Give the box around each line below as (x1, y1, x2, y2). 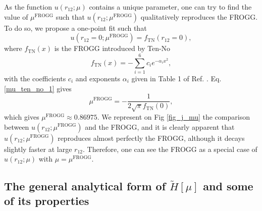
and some (203, 178, 253, 194)
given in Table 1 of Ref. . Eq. (131, 73, 222, 83)
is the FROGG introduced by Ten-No (54, 43, 171, 54)
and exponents (75, 73, 121, 83)
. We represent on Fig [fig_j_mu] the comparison (97, 111, 250, 122)
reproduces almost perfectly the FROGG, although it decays (58, 132, 245, 143)
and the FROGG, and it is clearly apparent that (85, 121, 235, 132)
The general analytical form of (4, 178, 166, 194)
